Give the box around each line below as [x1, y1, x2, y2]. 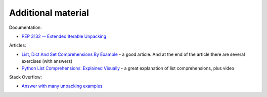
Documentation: [9, 24, 42, 30]
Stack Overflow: [9, 74, 42, 80]
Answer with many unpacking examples [21, 83, 103, 89]
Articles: [9, 42, 27, 48]
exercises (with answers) [21, 58, 73, 64]
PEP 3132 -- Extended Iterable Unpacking [21, 33, 106, 39]
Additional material [9, 7, 89, 18]
